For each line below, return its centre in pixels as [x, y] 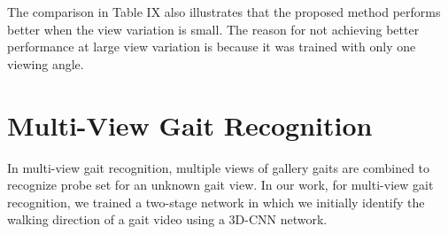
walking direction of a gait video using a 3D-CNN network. [167, 219]
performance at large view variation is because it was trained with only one [212, 47]
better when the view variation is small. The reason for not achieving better [213, 29]
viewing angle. [46, 63]
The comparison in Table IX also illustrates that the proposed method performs [224, 12]
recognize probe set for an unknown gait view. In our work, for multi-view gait [220, 185]
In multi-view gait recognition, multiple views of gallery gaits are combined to [219, 167]
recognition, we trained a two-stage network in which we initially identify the [216, 202]
